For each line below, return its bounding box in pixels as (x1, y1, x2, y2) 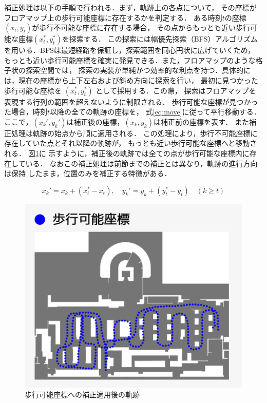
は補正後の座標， (66, 116, 124, 127)
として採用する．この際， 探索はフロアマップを (96, 85, 256, 95)
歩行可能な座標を (4, 85, 62, 95)
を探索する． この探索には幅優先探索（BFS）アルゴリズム (62, 33, 258, 44)
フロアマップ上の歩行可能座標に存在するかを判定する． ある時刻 (4, 12, 222, 23)
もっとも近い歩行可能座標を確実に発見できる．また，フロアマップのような (4, 54, 256, 65)
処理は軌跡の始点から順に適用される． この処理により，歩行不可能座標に (11, 127, 258, 138)
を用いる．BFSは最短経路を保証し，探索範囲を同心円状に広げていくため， (4, 45, 255, 55)
